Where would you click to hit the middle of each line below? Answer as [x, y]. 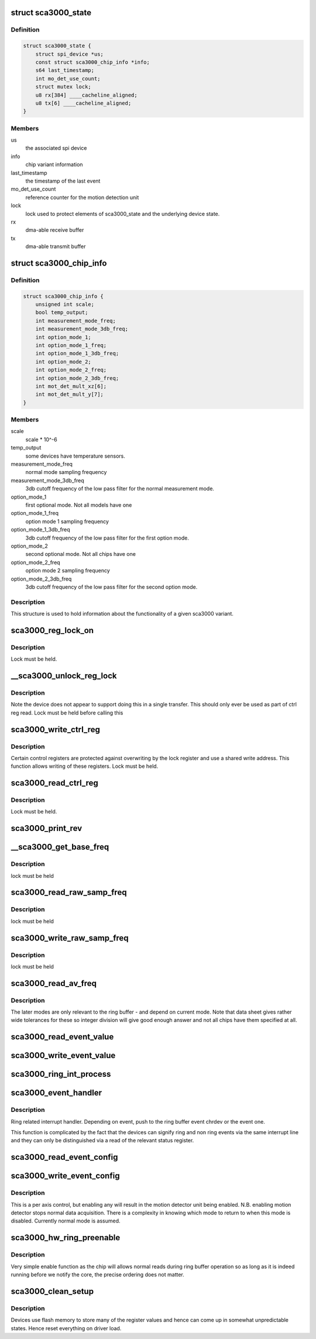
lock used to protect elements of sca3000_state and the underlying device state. [123, 214]
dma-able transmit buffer [56, 246]
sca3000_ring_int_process [61, 1074]
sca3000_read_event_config [64, 1157]
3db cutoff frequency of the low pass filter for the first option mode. [107, 538]
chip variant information [54, 164]
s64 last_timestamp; [65, 71]
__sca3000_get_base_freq [60, 847]
